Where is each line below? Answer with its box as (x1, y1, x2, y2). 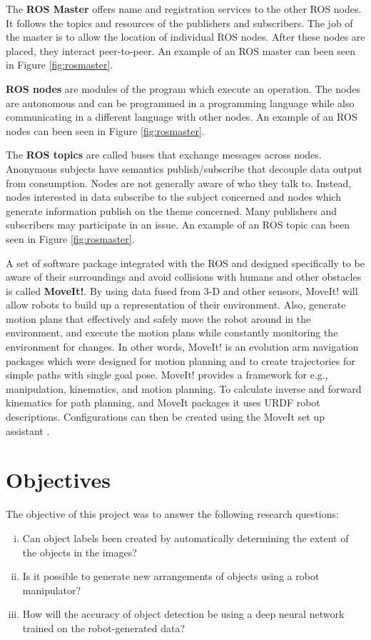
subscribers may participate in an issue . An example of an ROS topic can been (6, 217, 350, 232)
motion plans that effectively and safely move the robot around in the (6, 311, 311, 326)
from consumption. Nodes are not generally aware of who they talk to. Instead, (6, 175, 352, 190)
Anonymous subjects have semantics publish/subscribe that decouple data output (6, 161, 363, 176)
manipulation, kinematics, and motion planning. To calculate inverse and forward (6, 381, 362, 396)
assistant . (6, 423, 50, 438)
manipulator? (22, 582, 81, 597)
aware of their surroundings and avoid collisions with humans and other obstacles (6, 269, 362, 284)
